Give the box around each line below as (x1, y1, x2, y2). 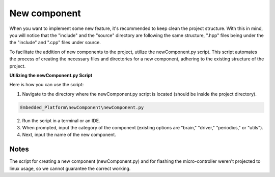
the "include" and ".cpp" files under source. (9, 40, 101, 46)
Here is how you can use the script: (9, 82, 84, 88)
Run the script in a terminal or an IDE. (22, 117, 100, 124)
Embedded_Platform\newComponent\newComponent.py (20, 104, 144, 110)
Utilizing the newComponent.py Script (9, 72, 93, 78)
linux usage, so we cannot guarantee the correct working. (9, 165, 131, 171)
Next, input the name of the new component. (22, 132, 117, 138)
